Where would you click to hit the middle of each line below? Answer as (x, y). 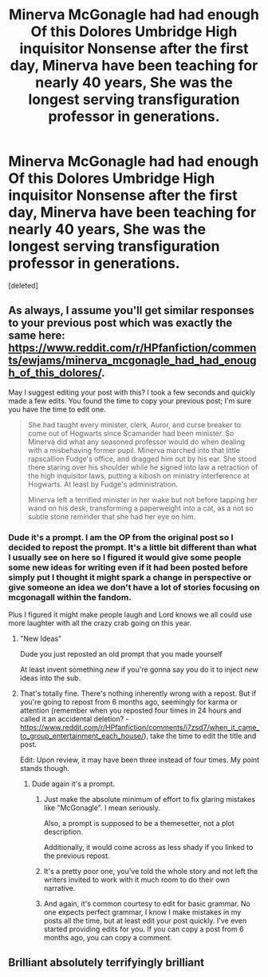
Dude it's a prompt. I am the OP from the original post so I (121, 537)
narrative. (59, 888)
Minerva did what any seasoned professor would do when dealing (136, 442)
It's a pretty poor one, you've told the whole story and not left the (151, 872)
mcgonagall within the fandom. (70, 597)
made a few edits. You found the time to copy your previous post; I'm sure (130, 400)
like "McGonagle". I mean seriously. (102, 808)
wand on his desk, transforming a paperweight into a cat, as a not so (140, 508)
